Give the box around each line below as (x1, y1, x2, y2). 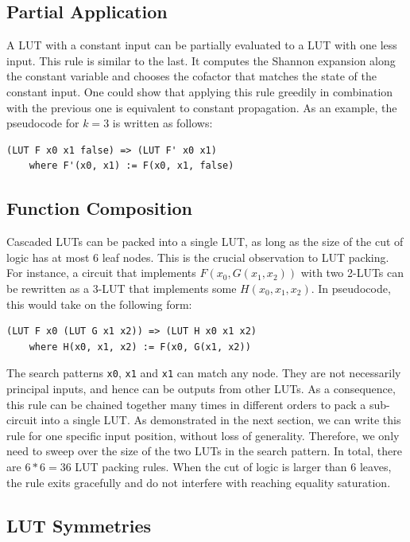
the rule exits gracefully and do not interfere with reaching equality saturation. (6, 474, 391, 490)
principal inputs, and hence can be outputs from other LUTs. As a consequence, (6, 380, 396, 396)
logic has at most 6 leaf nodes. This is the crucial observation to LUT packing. (6, 248, 389, 265)
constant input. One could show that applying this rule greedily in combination (6, 83, 393, 99)
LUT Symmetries (6, 513, 152, 537)
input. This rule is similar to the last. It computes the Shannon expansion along (6, 52, 396, 68)
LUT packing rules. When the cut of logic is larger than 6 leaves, (75, 458, 392, 474)
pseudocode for (6, 115, 79, 131)
